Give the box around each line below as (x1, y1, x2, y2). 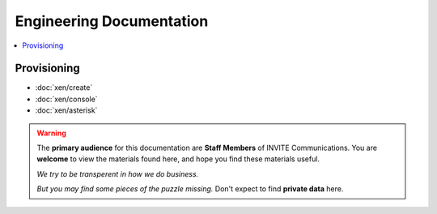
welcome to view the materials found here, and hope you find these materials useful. (36, 154, 320, 164)
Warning (36, 128, 66, 138)
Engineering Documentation (15, 12, 209, 30)
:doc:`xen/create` (35, 83, 93, 92)
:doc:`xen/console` (35, 94, 98, 104)
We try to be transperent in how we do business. (36, 169, 199, 178)
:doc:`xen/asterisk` (35, 105, 98, 115)
